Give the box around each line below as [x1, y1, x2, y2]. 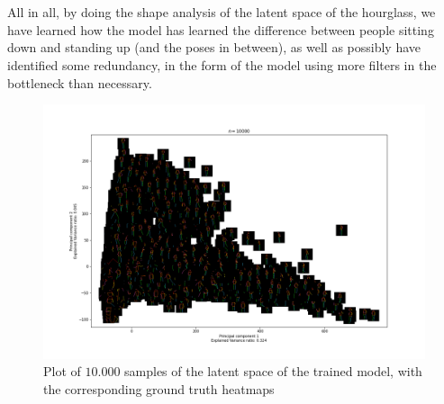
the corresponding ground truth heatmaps [43, 379, 275, 398]
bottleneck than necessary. [7, 73, 152, 92]
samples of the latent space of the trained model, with [124, 362, 422, 381]
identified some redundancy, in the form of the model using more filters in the [7, 55, 437, 74]
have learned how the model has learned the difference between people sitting [7, 20, 434, 39]
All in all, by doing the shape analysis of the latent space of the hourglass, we [7, 3, 436, 22]
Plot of [43, 362, 81, 381]
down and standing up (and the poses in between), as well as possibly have [7, 38, 421, 57]
